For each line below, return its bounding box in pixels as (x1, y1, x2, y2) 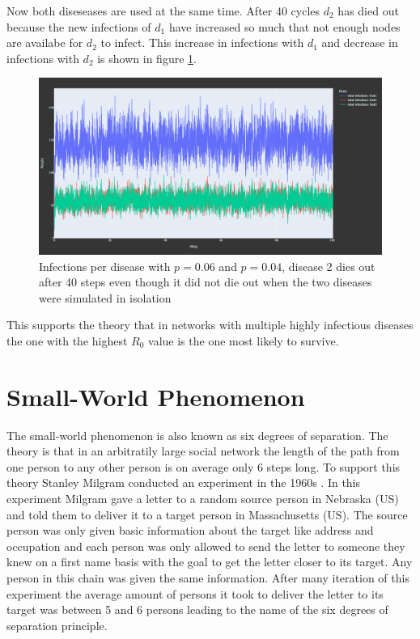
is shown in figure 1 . (97, 49, 197, 66)
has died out (337, 2, 399, 19)
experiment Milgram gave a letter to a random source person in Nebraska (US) (6, 490, 399, 507)
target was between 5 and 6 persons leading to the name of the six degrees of (6, 601, 388, 618)
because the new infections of (6, 18, 151, 35)
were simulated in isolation (39, 289, 172, 306)
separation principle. (6, 616, 108, 633)
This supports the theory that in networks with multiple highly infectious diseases (6, 316, 414, 333)
